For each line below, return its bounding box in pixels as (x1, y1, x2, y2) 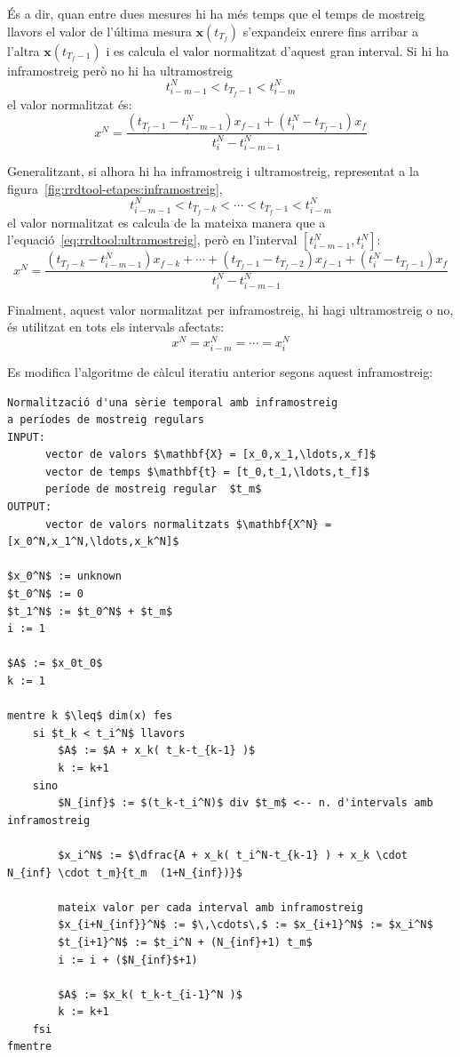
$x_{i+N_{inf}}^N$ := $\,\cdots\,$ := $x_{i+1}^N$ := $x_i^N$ (58, 918, 433, 932)
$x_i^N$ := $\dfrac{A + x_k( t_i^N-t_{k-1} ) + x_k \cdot (58, 848, 408, 861)
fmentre (7, 1040, 52, 1053)
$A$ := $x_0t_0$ (7, 657, 103, 670)
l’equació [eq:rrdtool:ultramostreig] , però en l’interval (7, 230, 297, 249)
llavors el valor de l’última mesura (7, 21, 192, 40)
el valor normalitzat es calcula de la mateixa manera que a (7, 212, 326, 231)
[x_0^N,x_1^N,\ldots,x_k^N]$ (7, 535, 179, 549)
